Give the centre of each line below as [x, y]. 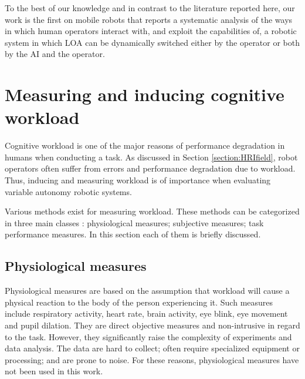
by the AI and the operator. [55, 54]
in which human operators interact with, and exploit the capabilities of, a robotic [151, 31]
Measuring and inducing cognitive [145, 94]
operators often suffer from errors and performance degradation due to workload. [150, 168]
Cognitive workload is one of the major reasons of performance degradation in [145, 145]
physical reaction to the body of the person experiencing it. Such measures [139, 302]
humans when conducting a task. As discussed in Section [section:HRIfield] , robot [151, 157]
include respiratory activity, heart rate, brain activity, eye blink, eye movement [146, 313]
